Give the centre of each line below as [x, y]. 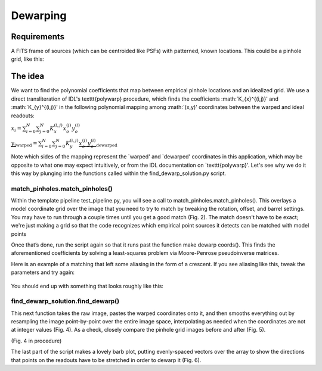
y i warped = [24, 144]
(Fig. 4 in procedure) [36, 341]
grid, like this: [27, 59]
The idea [28, 77]
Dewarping [39, 15]
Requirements [38, 37]
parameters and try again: [43, 272]
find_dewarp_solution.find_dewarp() [65, 301]
